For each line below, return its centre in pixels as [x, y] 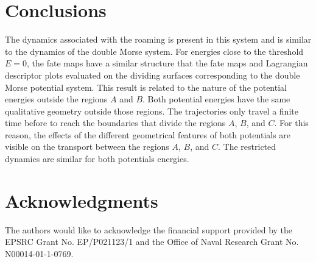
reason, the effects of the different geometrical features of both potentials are [148, 134]
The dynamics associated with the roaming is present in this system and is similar [158, 39]
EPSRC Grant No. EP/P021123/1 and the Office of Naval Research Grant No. [152, 242]
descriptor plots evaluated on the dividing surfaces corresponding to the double [153, 75]
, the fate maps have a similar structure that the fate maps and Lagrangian [167, 63]
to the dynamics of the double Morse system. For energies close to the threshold [154, 51]
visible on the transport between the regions [87, 147]
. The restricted [247, 147]
